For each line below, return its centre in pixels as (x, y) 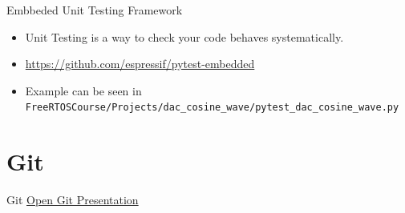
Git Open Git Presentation (73, 200)
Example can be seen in (83, 90)
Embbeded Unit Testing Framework (95, 10)
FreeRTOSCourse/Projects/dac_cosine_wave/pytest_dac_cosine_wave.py (212, 108)
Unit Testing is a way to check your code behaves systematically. (184, 36)
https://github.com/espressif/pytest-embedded (140, 64)
